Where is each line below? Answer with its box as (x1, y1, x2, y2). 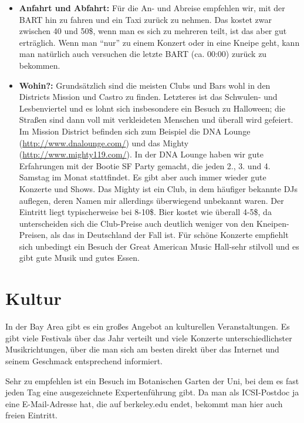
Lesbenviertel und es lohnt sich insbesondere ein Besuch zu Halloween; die (19, 102, 285, 114)
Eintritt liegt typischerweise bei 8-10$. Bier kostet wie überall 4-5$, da (19, 206, 272, 218)
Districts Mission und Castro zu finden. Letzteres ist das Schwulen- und (19, 90, 278, 103)
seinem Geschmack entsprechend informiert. (5, 354, 163, 367)
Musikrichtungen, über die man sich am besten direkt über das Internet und (5, 343, 279, 355)
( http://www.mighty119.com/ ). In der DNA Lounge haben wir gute (19, 148, 264, 160)
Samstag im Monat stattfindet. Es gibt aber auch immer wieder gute (19, 171, 266, 183)
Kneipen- (256, 217, 289, 229)
